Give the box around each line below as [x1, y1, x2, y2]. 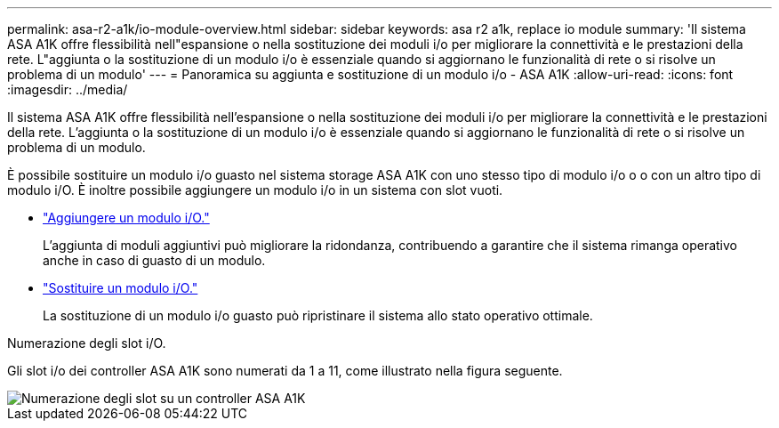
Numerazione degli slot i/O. [7, 335, 166, 351]
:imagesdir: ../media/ [7, 82, 128, 97]
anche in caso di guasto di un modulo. [43, 253, 266, 268]
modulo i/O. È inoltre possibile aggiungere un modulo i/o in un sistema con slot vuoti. [7, 182, 503, 198]
